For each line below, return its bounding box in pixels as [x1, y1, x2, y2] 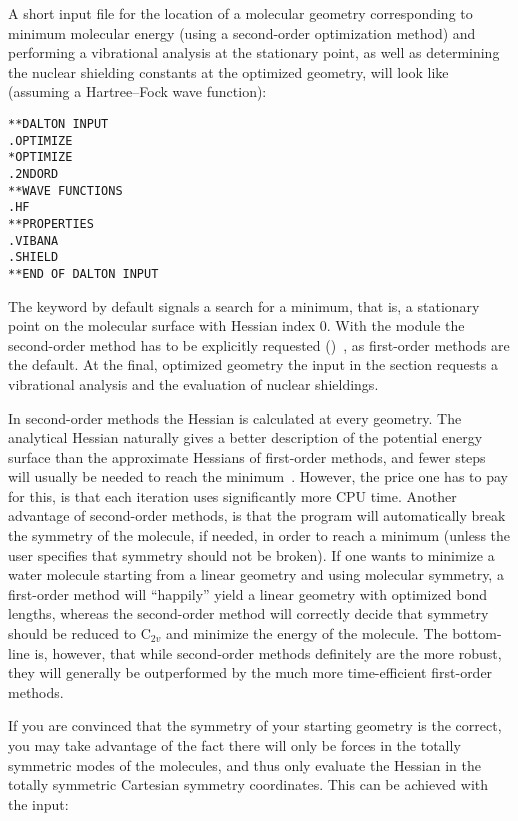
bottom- [452, 623, 502, 644]
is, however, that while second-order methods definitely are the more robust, [34, 642, 502, 663]
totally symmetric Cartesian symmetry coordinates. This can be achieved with [8, 774, 489, 795]
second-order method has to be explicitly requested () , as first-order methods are [8, 334, 510, 355]
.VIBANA [8, 233, 59, 248]
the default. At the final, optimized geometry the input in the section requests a [8, 354, 498, 375]
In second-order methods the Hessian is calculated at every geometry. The [8, 407, 462, 428]
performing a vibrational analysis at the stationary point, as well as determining [8, 42, 500, 63]
